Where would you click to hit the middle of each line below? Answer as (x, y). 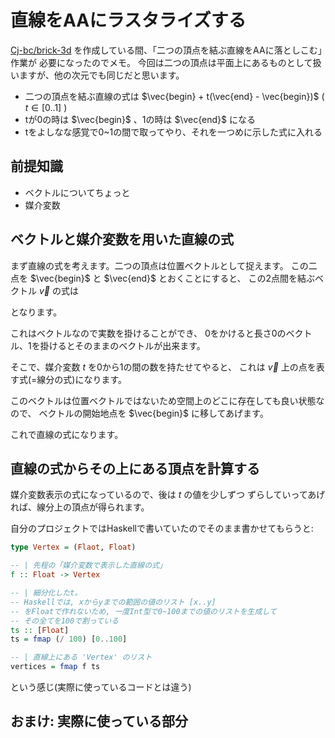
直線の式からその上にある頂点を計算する (135, 468)
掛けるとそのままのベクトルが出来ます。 (122, 345)
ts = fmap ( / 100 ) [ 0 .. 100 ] (69, 639)
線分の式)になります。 (82, 379)
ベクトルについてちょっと (77, 192)
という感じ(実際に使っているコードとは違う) (101, 687)
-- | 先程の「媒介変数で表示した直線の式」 (88, 566)
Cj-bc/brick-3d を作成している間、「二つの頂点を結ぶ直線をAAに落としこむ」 (166, 50)
